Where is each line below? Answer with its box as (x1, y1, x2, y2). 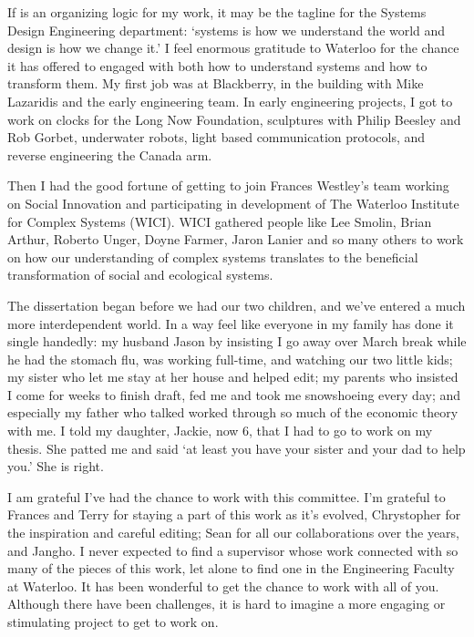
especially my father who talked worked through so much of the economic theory (7, 403, 459, 422)
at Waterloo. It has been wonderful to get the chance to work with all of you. (7, 576, 439, 595)
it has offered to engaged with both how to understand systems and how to (7, 56, 428, 75)
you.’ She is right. (7, 457, 104, 476)
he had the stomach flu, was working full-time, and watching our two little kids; (7, 349, 453, 368)
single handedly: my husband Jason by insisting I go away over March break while (7, 332, 467, 351)
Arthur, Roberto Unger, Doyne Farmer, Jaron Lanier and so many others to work (7, 230, 464, 249)
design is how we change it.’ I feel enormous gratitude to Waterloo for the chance (7, 38, 459, 57)
